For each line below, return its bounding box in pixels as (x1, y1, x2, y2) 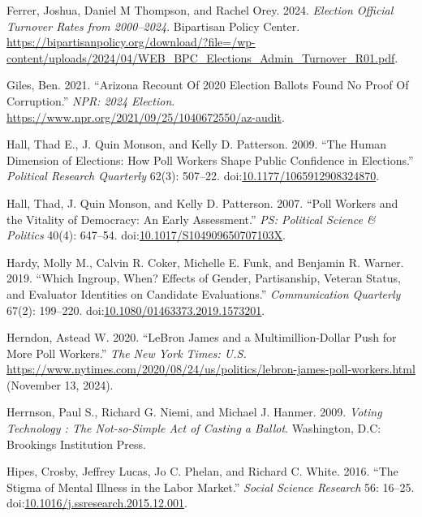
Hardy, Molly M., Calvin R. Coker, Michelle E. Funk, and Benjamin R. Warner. (6, 253, 404, 270)
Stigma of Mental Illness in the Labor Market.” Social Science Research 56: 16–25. (6, 478, 415, 495)
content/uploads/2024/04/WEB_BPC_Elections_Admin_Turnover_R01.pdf (6, 49, 395, 66)
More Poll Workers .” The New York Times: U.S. (6, 344, 247, 361)
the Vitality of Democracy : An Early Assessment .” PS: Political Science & (6, 210, 376, 227)
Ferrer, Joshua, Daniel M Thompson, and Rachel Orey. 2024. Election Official (6, 2, 394, 18)
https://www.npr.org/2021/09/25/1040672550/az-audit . (6, 108, 285, 125)
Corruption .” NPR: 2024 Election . (6, 92, 175, 109)
